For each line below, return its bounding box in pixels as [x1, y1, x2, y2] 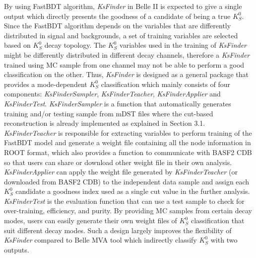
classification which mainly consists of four [101, 79, 230, 89]
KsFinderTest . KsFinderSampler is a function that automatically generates [4, 98, 231, 108]
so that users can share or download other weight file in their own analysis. [4, 157, 232, 167]
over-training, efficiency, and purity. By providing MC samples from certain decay [4, 205, 252, 216]
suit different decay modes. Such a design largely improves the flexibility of [4, 225, 232, 235]
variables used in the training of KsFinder [120, 40, 247, 50]
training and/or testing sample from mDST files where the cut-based [4, 108, 213, 118]
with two [210, 235, 238, 245]
